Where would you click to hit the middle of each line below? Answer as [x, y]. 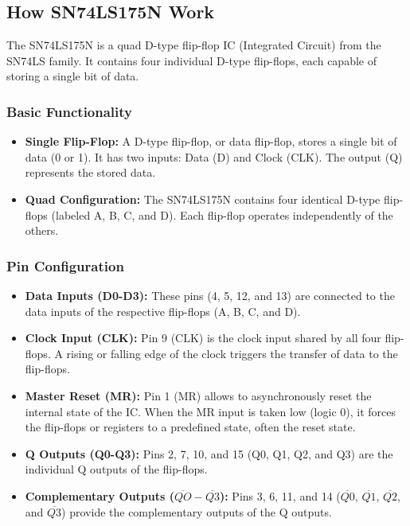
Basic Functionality [70, 111]
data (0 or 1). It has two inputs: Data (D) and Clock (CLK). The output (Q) [214, 156]
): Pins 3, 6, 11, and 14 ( [280, 495]
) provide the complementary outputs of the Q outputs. [197, 511]
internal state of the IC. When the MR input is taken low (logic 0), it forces [211, 411]
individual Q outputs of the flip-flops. [116, 469]
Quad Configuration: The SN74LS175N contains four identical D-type [203, 199]
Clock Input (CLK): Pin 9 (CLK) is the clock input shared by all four [203, 338]
